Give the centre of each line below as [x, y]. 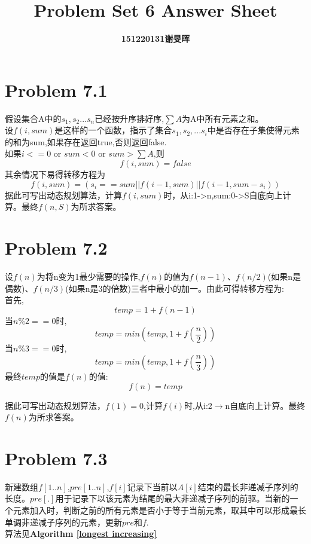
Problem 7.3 [56, 458]
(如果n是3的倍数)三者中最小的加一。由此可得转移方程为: [175, 288]
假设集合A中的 [33, 118]
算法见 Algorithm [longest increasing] [81, 534]
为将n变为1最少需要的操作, [89, 276]
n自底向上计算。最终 [265, 405]
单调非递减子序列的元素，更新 [63, 522]
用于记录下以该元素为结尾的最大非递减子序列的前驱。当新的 [173, 498]
